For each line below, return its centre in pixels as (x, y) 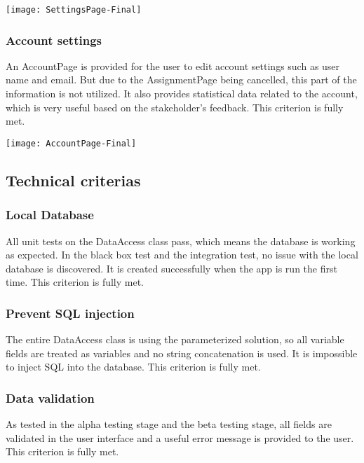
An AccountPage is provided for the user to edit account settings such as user (173, 65)
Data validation (50, 398)
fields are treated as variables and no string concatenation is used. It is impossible (182, 353)
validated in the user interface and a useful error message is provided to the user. (180, 437)
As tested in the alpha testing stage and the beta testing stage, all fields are (169, 424)
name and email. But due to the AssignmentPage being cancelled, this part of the (181, 80)
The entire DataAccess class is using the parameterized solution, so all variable (175, 339)
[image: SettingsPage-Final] (74, 10)
